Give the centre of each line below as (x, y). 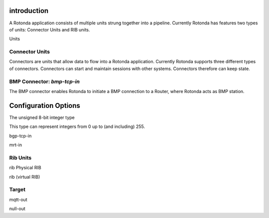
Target (17, 190)
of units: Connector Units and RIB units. (50, 29)
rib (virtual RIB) (25, 177)
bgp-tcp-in (20, 136)
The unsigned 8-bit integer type (42, 117)
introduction (29, 11)
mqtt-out (18, 200)
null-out (17, 209)
